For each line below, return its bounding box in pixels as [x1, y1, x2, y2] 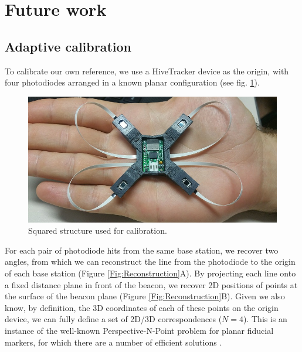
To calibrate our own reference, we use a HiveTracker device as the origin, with [5, 64, 289, 77]
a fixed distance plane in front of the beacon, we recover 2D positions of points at [5, 278, 298, 291]
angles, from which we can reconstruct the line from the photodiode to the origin [5, 255, 296, 268]
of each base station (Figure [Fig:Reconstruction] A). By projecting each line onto [5, 267, 296, 279]
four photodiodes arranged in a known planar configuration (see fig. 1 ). [5, 76, 260, 88]
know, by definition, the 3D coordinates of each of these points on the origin [5, 301, 279, 313]
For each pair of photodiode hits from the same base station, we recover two [5, 244, 279, 256]
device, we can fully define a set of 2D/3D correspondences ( [5, 313, 222, 325]
